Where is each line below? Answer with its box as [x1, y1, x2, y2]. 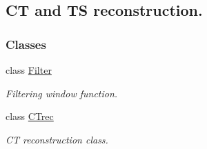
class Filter [6, 63, 52, 77]
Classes [6, 35, 46, 52]
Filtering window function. [6, 86, 118, 100]
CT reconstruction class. [6, 132, 108, 146]
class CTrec [6, 109, 54, 123]
